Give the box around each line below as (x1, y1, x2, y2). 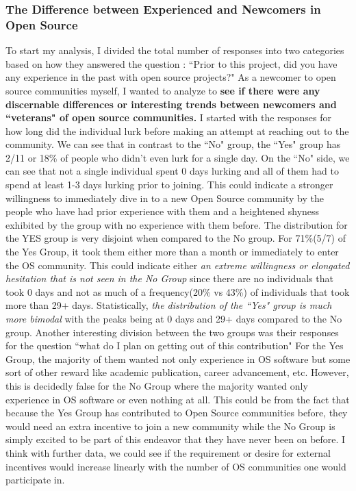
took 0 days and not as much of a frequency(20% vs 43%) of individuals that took (5, 284, 350, 299)
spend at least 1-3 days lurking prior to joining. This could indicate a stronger (5, 177, 333, 192)
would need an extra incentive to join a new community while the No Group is (5, 418, 335, 433)
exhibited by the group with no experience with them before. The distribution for (5, 217, 348, 231)
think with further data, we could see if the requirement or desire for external (5, 445, 331, 459)
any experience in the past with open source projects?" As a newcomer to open (5, 70, 336, 84)
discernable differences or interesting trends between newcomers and (5, 97, 337, 111)
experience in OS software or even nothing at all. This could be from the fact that (5, 392, 350, 406)
